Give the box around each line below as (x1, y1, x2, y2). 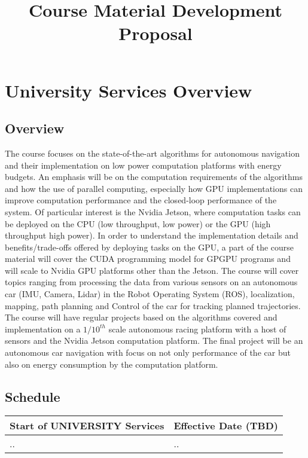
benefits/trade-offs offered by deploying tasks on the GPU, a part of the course (5, 240, 294, 253)
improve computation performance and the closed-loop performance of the (5, 194, 277, 206)
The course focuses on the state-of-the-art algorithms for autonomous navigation (5, 146, 300, 159)
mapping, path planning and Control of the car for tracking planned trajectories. (5, 299, 301, 312)
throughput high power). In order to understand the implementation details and (5, 229, 298, 242)
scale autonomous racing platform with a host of (108, 322, 286, 335)
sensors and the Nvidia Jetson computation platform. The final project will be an (5, 334, 303, 347)
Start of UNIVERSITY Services (10, 419, 164, 433)
